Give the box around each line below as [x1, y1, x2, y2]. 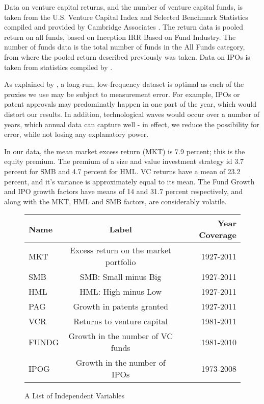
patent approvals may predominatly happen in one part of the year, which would [4, 99, 256, 109]
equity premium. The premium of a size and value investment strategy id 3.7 [4, 156, 244, 167]
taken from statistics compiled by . [4, 61, 113, 72]
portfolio [105, 256, 136, 268]
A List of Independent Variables [24, 390, 125, 401]
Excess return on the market [70, 244, 172, 256]
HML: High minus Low [80, 286, 162, 298]
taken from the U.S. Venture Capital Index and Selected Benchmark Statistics [4, 11, 248, 22]
